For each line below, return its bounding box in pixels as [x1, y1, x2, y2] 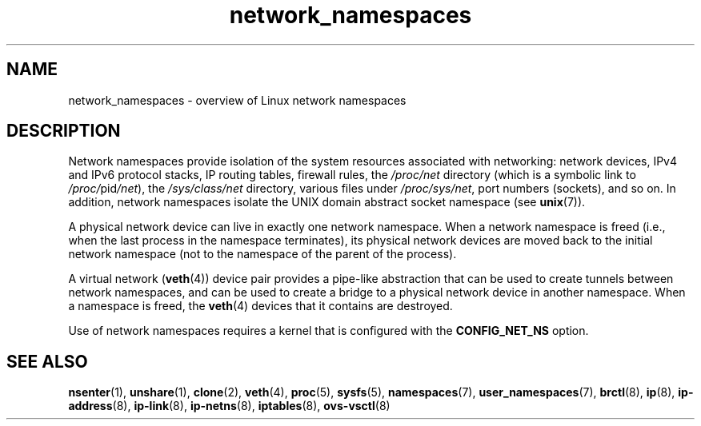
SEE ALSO [6, 351, 88, 372]
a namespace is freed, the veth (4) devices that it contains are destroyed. [68, 299, 453, 313]
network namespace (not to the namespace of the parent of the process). [68, 247, 457, 261]
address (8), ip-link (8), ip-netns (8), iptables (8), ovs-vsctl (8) [68, 399, 391, 413]
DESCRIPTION [6, 121, 121, 141]
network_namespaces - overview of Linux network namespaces [68, 93, 407, 107]
